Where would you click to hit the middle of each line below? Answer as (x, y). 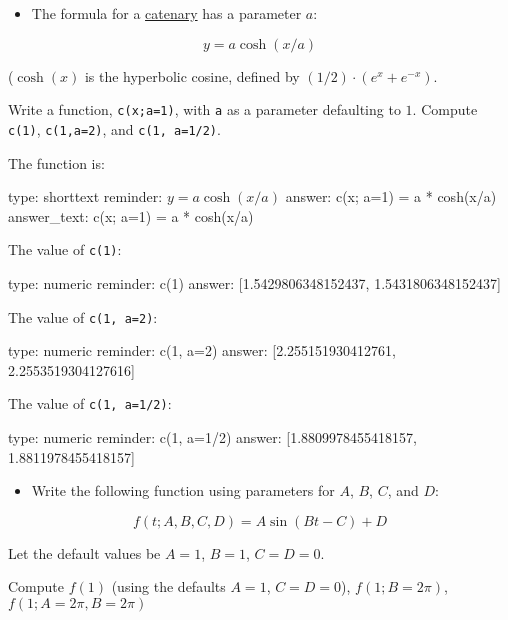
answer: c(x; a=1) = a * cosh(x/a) (391, 196)
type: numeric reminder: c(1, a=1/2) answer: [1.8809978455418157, (212, 437)
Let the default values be (84, 552)
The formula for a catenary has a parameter (166, 13)
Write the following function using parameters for (183, 490)
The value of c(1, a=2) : (83, 316)
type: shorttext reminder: (85, 196)
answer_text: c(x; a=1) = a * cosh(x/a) (131, 215)
